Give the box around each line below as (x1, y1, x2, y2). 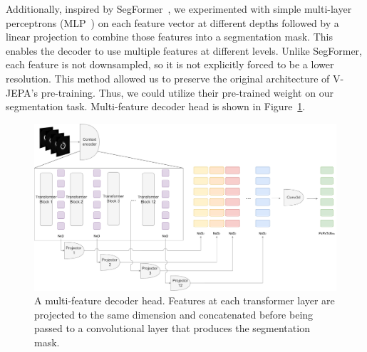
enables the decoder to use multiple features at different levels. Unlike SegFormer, (6, 43, 362, 58)
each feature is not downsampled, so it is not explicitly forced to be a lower (6, 57, 334, 72)
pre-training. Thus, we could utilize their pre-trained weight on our (41, 85, 334, 100)
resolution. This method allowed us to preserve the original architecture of (6, 70, 330, 85)
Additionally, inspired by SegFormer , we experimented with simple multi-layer (6, 1, 352, 16)
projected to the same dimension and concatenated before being (34, 306, 314, 321)
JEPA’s (6, 85, 38, 100)
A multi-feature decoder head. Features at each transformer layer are (34, 293, 335, 308)
